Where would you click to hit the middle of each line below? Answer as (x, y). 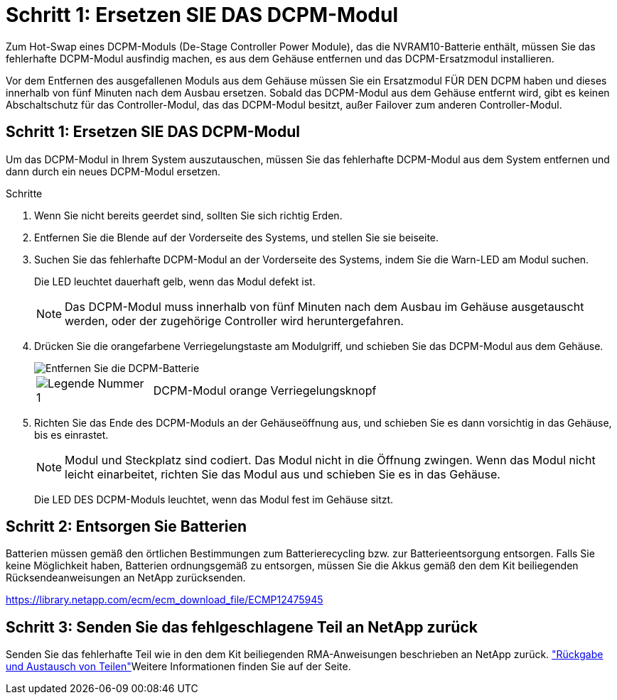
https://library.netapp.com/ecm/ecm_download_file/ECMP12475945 (165, 600)
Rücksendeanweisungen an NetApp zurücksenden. (126, 578)
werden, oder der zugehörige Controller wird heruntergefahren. (234, 321)
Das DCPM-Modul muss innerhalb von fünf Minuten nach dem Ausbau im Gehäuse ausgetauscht (324, 306)
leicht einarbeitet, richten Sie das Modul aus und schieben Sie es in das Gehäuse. (283, 474)
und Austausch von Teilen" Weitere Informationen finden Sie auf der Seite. (178, 667)
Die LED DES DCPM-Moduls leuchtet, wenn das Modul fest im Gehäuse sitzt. (214, 499)
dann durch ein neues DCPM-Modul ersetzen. (113, 171)
